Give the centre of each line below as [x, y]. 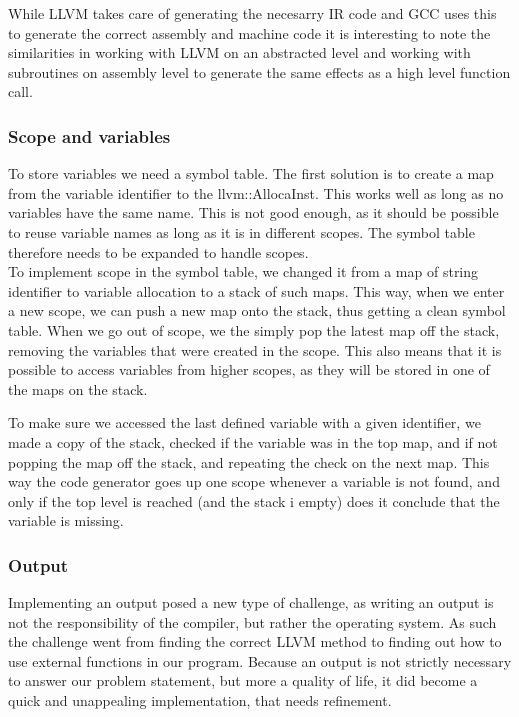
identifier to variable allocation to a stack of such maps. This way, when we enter [256, 290]
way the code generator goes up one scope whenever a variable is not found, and [254, 481]
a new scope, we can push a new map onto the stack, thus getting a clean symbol [257, 310]
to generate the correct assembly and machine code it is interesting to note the [249, 32]
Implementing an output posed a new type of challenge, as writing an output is [251, 602]
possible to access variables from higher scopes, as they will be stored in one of [249, 369]
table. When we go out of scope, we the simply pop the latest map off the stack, [254, 329]
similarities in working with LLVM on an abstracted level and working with [239, 52]
